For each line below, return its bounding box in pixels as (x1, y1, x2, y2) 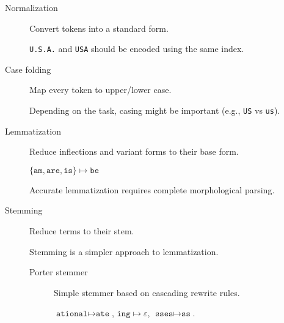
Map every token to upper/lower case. (29, 83, 172, 96)
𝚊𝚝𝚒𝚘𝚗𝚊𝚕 (56, 310, 88, 319)
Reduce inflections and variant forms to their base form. (29, 145, 239, 158)
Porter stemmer (29, 265, 88, 278)
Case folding (5, 62, 51, 75)
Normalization (5, 1, 58, 13)
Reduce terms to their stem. (29, 225, 134, 237)
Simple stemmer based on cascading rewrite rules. (54, 286, 240, 299)
